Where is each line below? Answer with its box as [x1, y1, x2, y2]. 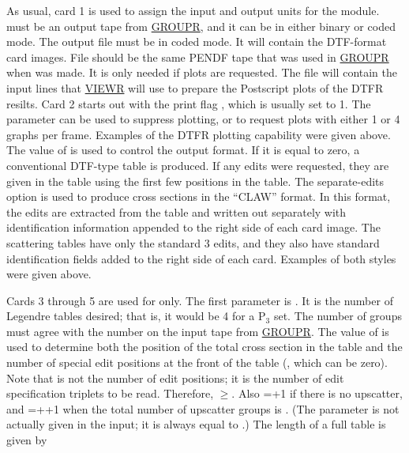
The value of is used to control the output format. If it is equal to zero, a [6, 142, 360, 158]
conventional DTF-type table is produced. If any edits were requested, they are [6, 157, 389, 173]
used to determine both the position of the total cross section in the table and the [6, 338, 403, 355]
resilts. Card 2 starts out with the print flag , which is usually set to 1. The [6, 95, 371, 111]
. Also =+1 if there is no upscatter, [231, 385, 403, 402]
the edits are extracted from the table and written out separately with [6, 203, 347, 220]
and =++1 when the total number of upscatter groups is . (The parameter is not [6, 400, 400, 417]
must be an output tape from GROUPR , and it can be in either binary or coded [6, 17, 396, 34]
